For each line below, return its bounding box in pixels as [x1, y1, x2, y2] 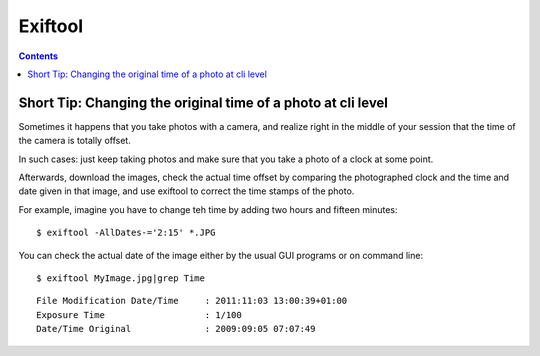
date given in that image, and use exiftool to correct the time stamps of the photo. [18, 185, 355, 197]
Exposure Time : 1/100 [36, 309, 242, 320]
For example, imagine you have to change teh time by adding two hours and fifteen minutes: [18, 203, 399, 215]
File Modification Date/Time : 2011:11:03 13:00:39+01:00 [36, 295, 348, 307]
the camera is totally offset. [18, 135, 132, 147]
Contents [18, 50, 59, 62]
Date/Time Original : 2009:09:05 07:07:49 [36, 323, 316, 335]
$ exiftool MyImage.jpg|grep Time [36, 272, 205, 284]
